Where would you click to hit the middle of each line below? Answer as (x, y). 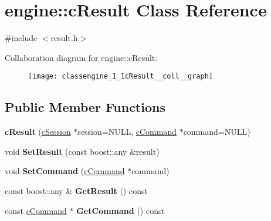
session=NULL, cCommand (127, 132)
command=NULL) (217, 132)
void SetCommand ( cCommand (65, 171)
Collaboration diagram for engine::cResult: (81, 57)
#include (21, 38)
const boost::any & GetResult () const (76, 190)
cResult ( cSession (38, 132)
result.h (64, 38)
